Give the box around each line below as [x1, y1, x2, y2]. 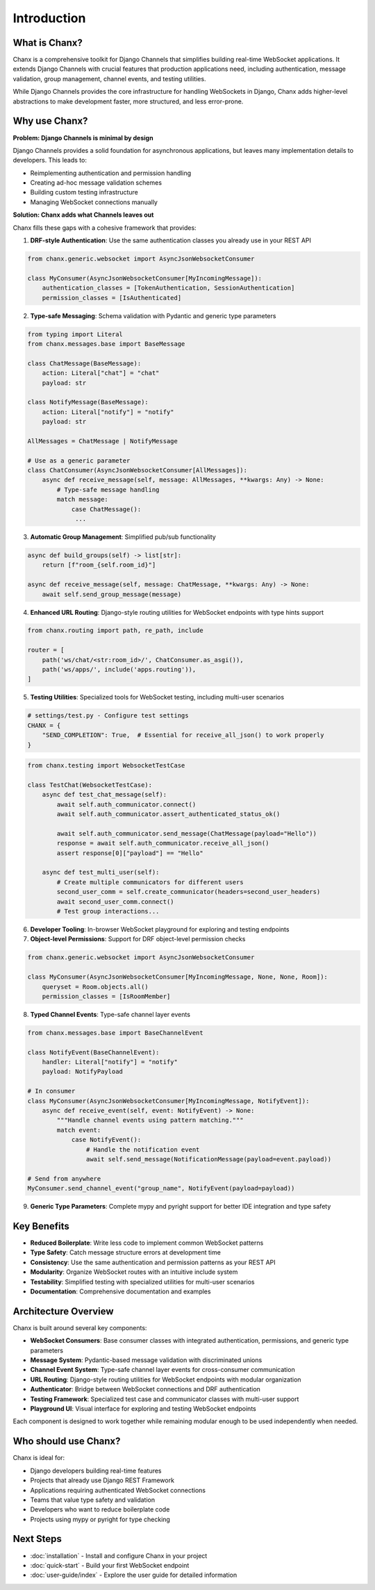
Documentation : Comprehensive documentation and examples [30, 1287, 211, 1295]
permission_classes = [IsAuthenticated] [42, 294, 182, 301]
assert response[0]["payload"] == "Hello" [56, 849, 204, 857]
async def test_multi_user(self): [42, 868, 160, 877]
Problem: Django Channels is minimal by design [12, 133, 153, 142]
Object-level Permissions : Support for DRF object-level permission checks [30, 935, 246, 943]
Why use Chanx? [12, 115, 88, 127]
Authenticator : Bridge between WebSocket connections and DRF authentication [30, 1385, 260, 1393]
